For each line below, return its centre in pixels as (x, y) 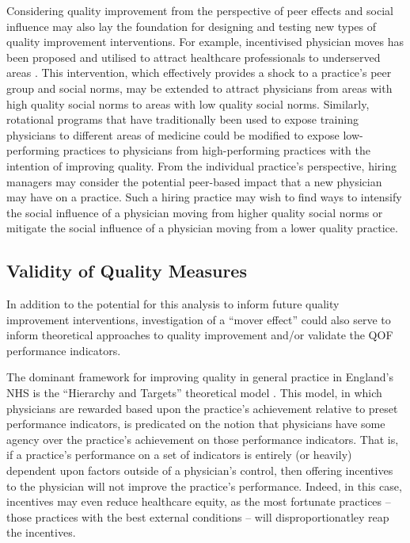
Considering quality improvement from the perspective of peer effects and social (200, 10)
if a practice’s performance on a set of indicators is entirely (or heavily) (179, 455)
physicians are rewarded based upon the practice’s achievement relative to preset (202, 408)
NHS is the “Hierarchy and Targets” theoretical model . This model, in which (194, 393)
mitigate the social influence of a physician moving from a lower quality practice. (202, 228)
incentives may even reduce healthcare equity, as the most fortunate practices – (199, 501)
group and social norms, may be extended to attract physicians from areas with (199, 88)
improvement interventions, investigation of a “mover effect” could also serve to (199, 319)
